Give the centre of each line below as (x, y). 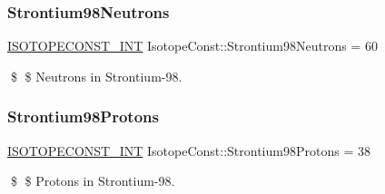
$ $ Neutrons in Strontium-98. (96, 76)
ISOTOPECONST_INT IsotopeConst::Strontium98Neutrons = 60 (192, 46)
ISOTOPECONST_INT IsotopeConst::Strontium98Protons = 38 (189, 150)
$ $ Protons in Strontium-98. (93, 181)
